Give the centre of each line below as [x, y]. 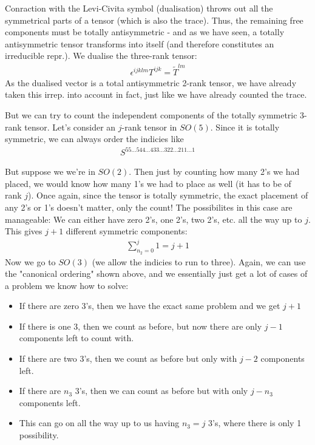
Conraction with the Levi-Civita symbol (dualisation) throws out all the [139, 8]
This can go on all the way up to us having [99, 423]
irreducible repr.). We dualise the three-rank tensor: [101, 56]
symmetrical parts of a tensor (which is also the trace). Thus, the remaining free [154, 20]
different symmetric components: [127, 231]
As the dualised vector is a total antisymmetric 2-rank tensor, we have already [151, 82]
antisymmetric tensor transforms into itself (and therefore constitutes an [140, 43]
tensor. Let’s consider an [70, 127]
